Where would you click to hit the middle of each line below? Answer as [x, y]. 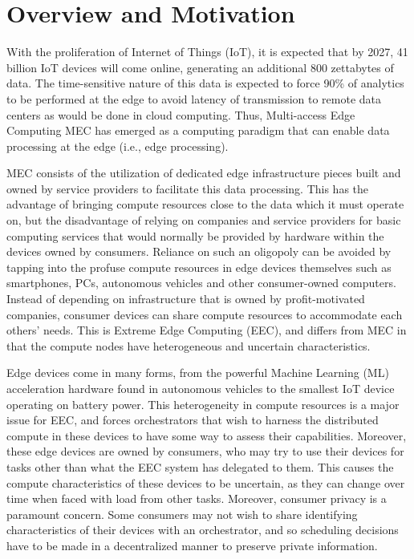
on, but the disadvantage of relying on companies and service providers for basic [204, 220]
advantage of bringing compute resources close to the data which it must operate [205, 204]
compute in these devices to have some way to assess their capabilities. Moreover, [207, 435]
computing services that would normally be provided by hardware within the [195, 235]
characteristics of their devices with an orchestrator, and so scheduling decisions [203, 530]
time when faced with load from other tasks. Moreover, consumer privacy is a [197, 498]
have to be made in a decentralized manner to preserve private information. [192, 545]
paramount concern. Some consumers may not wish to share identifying [182, 514]
